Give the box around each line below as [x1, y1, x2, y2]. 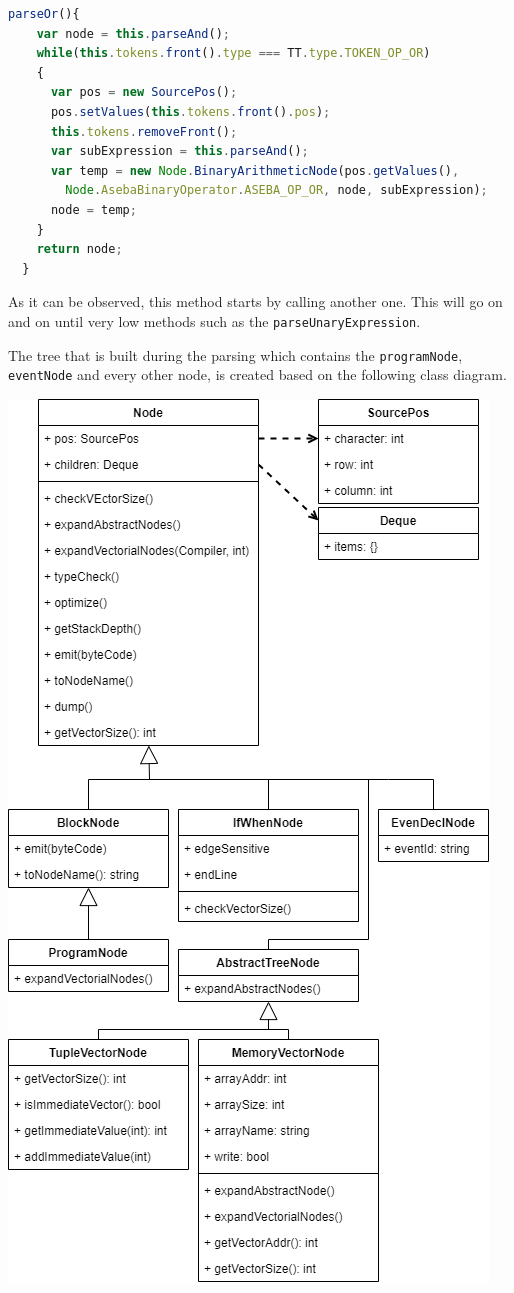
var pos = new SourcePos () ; [50, 85, 238, 100]
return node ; [36, 242, 123, 257]
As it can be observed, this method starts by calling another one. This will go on [8, 291, 503, 312]
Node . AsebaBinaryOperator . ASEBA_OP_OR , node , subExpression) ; [65, 183, 488, 198]
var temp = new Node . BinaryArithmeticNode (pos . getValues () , [50, 163, 460, 178]
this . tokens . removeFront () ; [50, 124, 238, 139]
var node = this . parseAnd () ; [36, 26, 231, 41]
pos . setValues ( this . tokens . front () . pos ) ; [50, 104, 331, 119]
